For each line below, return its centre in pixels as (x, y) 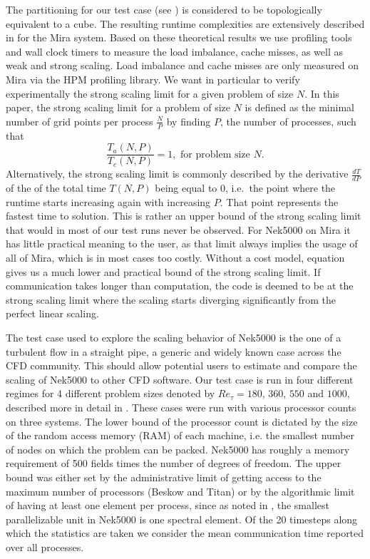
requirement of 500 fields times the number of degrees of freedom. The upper (174, 463)
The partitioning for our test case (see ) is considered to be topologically (164, 9)
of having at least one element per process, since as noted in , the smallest (168, 505)
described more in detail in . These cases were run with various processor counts (181, 407)
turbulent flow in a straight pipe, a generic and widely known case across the (174, 351)
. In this (322, 93)
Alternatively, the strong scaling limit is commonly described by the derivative (177, 174)
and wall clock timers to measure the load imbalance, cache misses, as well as (175, 51)
